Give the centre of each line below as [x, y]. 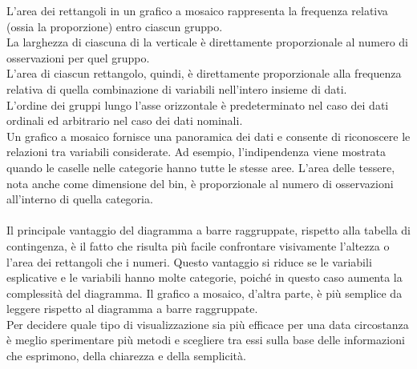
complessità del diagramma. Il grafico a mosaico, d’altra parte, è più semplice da [204, 293]
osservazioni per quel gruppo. [78, 57]
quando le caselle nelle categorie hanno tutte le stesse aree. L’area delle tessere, [201, 167]
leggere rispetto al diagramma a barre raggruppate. [132, 309]
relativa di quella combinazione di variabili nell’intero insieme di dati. [177, 88]
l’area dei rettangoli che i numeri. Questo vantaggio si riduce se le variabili [189, 261]
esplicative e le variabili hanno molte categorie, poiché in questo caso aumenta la [204, 277]
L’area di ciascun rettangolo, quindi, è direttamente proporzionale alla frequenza [204, 73]
